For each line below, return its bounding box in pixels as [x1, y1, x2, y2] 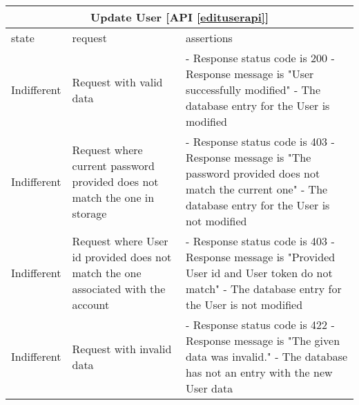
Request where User [72, 233, 168, 249]
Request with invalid [72, 340, 172, 357]
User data [186, 380, 233, 396]
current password [72, 157, 155, 173]
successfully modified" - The [186, 82, 321, 97]
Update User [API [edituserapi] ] [90, 9, 269, 25]
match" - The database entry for [186, 281, 342, 296]
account [72, 296, 110, 312]
